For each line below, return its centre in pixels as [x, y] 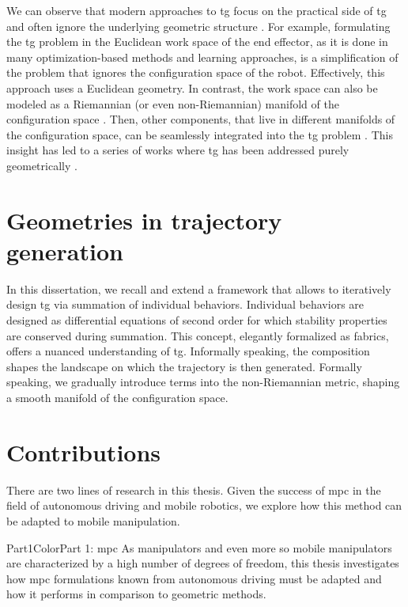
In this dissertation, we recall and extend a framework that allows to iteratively [199, 288]
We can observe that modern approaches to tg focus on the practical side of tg [196, 10]
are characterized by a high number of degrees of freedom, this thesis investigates [203, 563]
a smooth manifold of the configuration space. [117, 397]
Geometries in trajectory [144, 220]
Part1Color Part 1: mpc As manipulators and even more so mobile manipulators [199, 547]
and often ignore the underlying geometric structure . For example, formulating [198, 26]
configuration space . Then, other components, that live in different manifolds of [201, 119]
